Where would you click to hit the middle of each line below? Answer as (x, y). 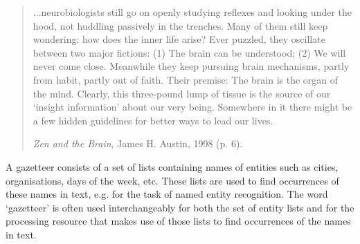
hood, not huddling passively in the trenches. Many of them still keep (180, 25)
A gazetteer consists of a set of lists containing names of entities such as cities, (172, 166)
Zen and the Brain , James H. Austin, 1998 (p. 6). (138, 143)
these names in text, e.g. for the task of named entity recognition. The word (167, 194)
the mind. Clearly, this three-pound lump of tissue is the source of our (182, 93)
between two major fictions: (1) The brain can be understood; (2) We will (189, 52)
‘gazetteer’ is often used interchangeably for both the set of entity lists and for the (180, 207)
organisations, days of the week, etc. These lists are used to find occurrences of (172, 180)
